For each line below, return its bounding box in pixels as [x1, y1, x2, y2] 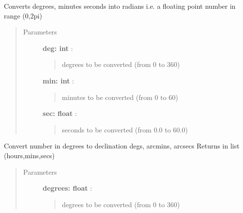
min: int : [42, 75, 74, 85]
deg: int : [42, 43, 73, 53]
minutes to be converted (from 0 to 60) [62, 92, 178, 102]
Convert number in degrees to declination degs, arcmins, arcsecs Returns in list [4, 141, 240, 151]
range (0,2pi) [4, 10, 42, 20]
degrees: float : [42, 183, 92, 193]
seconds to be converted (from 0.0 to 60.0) [62, 124, 188, 134]
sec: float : [42, 108, 77, 118]
